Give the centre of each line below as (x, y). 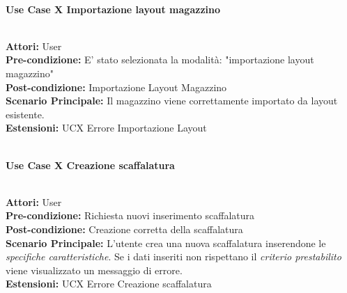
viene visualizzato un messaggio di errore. (94, 270)
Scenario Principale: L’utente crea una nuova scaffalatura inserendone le (166, 243)
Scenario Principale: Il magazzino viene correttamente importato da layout (172, 101)
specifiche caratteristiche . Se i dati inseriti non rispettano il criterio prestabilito (173, 256)
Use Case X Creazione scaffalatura (90, 165)
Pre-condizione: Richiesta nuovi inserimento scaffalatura (130, 215)
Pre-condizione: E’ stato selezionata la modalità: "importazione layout (160, 60)
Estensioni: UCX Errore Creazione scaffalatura (109, 284)
